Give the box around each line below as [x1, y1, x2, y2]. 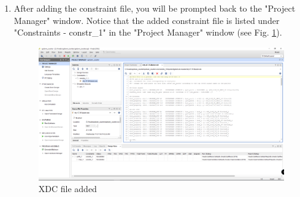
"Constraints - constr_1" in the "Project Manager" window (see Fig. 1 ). [13, 26, 282, 39]
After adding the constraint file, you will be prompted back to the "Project [13, 2, 296, 14]
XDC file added [38, 182, 97, 195]
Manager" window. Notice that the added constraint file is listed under [13, 14, 280, 26]
